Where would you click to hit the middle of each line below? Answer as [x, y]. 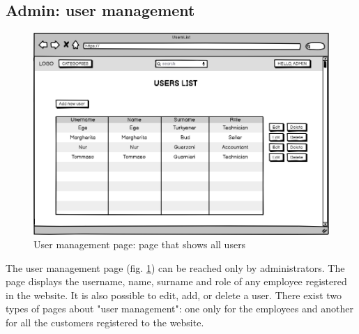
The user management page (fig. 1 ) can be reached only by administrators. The [175, 267]
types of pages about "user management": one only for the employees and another [179, 309]
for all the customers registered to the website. [105, 322]
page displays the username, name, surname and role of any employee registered [176, 281]
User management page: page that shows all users [140, 244]
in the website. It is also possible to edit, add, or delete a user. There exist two [174, 295]
